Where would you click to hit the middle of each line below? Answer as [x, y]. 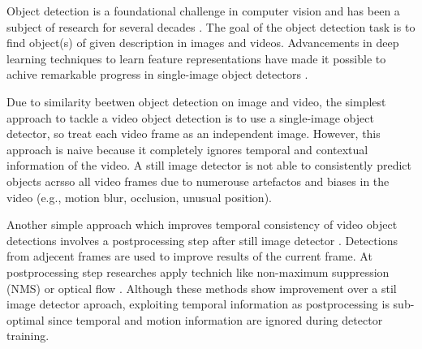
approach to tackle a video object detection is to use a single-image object [190, 117]
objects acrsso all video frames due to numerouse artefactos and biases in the [198, 181]
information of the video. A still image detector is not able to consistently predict [209, 165]
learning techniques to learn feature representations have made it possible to [196, 58]
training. [28, 336]
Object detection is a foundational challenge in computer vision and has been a [203, 11]
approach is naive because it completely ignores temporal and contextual [187, 149]
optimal [26, 319]
